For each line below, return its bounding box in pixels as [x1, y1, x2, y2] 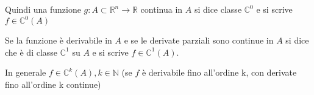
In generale [5, 66, 46, 79]
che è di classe [5, 45, 58, 58]
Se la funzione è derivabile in [5, 34, 112, 47]
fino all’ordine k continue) [5, 77, 101, 90]
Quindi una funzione [5, 3, 81, 15]
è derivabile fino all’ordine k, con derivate [141, 66, 297, 79]
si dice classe [194, 3, 242, 15]
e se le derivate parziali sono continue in [124, 34, 274, 47]
